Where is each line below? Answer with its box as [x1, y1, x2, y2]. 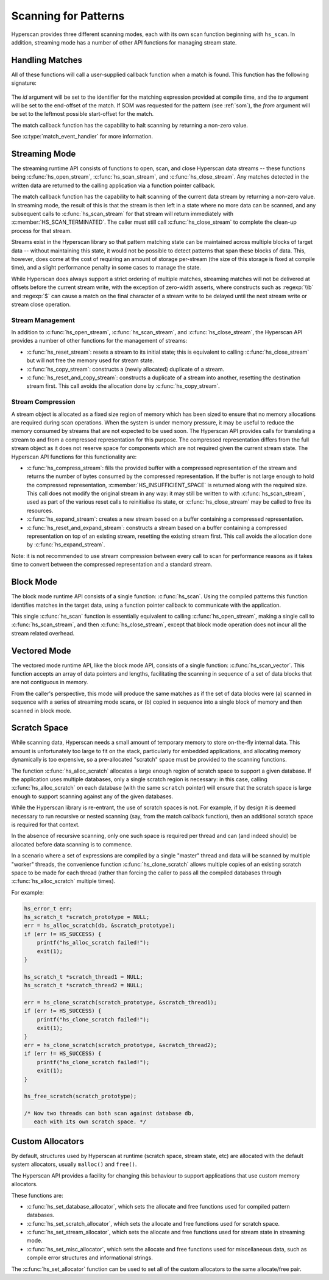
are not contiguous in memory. [11, 679, 88, 686]
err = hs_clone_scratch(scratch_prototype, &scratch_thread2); [24, 1042, 218, 1048]
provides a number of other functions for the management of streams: [11, 337, 188, 345]
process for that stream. [11, 227, 72, 234]
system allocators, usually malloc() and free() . [11, 1160, 137, 1168]
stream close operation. [11, 301, 71, 308]
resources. [26, 507, 54, 514]
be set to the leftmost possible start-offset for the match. [11, 110, 154, 118]
